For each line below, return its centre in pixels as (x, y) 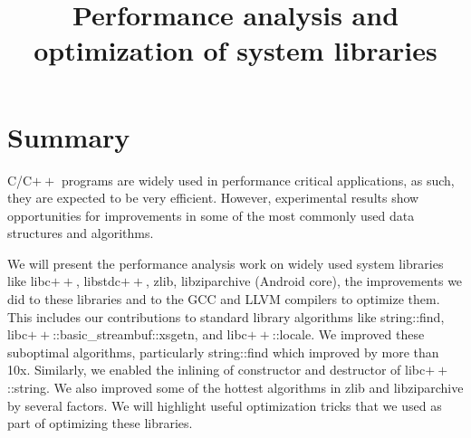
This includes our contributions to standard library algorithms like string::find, (226, 316)
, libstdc (98, 281)
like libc (29, 281)
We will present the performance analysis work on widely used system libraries (226, 263)
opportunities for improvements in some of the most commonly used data (211, 215)
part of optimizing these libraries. (100, 423)
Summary (69, 136)
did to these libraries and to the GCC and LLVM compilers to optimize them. (224, 299)
